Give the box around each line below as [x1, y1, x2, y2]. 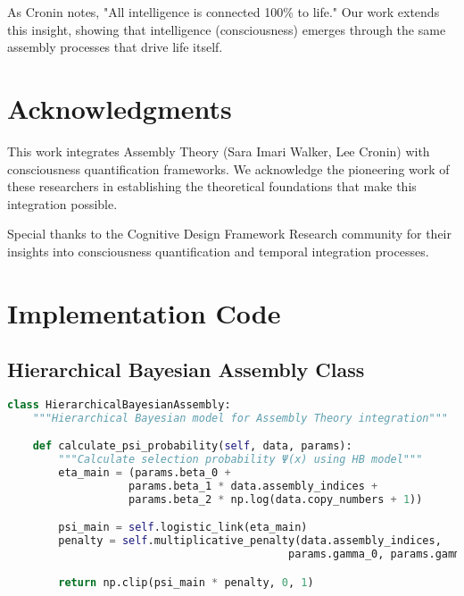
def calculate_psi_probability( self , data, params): [32, 440, 352, 453]
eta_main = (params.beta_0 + [58, 466, 231, 480]
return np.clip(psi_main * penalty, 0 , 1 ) [58, 575, 314, 589]
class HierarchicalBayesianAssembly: [7, 399, 231, 412]
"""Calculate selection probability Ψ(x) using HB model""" [58, 453, 423, 466]
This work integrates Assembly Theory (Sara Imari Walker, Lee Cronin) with [7, 141, 430, 160]
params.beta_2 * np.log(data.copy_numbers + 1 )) [128, 492, 423, 506]
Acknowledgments [7, 89, 232, 126]
